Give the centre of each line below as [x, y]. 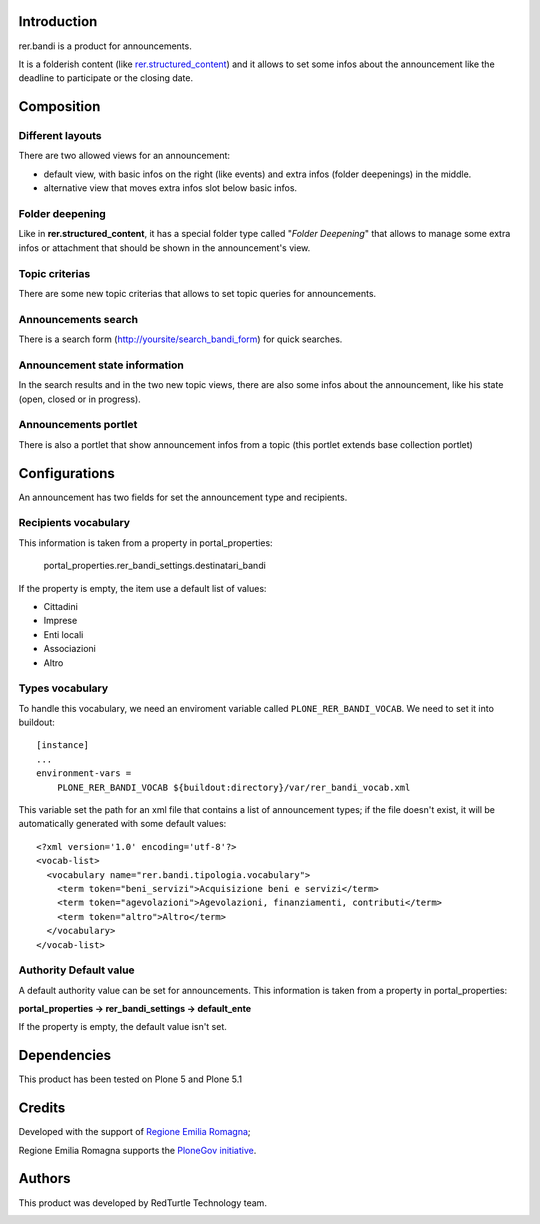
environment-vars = [84, 773]
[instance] [63, 745]
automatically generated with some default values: [122, 824]
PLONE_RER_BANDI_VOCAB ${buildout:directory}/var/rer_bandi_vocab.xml [233, 787]
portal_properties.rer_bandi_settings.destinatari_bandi [155, 566]
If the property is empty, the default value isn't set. [122, 1027]
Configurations [66, 473]
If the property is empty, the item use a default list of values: [142, 588]
